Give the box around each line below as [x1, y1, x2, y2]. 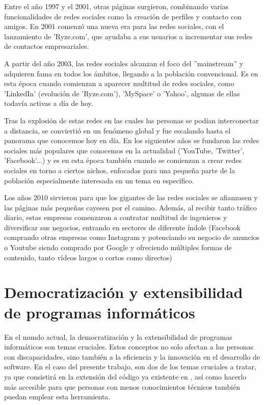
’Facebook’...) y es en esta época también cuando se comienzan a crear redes [4, 155, 242, 166]
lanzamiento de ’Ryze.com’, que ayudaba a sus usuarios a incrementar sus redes [4, 31, 253, 41]
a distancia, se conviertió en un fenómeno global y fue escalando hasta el [4, 125, 231, 136]
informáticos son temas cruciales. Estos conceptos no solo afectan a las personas [4, 341, 254, 352]
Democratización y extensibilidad [4, 282, 243, 303]
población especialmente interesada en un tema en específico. [4, 175, 194, 185]
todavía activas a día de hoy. [4, 98, 93, 109]
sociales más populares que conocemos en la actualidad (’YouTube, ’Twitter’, [4, 145, 245, 155]
